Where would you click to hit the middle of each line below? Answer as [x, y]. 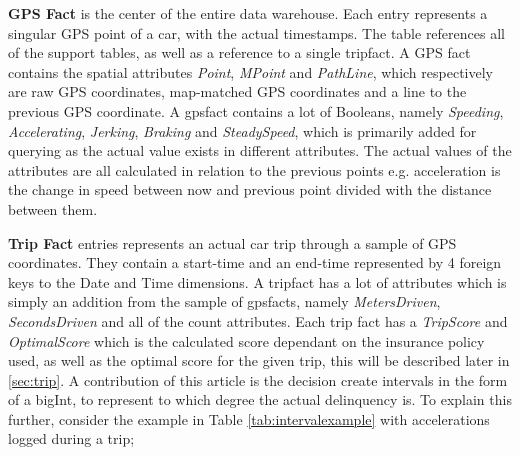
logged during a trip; [71, 438]
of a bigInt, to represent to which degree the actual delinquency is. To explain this [260, 399]
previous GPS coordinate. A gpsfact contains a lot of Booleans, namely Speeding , [256, 110]
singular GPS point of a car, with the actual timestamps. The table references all [256, 32]
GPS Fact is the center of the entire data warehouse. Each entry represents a [248, 13]
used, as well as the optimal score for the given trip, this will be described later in [259, 360]
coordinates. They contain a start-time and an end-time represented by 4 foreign [255, 262]
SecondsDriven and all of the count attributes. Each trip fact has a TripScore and [258, 320]
